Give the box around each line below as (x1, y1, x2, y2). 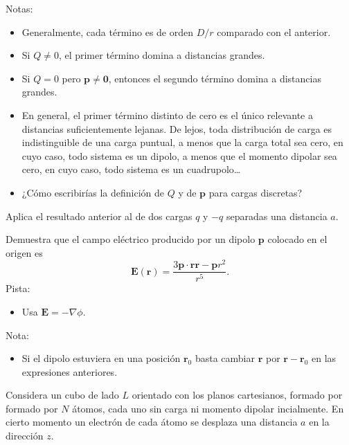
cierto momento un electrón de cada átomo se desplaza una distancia (6, 415, 298, 429)
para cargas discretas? (208, 185, 303, 199)
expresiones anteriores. (21, 364, 118, 379)
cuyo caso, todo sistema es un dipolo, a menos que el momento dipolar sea (21, 148, 337, 163)
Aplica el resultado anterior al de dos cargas (6, 208, 193, 223)
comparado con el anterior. (217, 24, 331, 39)
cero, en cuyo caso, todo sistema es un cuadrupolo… (21, 162, 241, 176)
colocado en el (267, 232, 328, 246)
